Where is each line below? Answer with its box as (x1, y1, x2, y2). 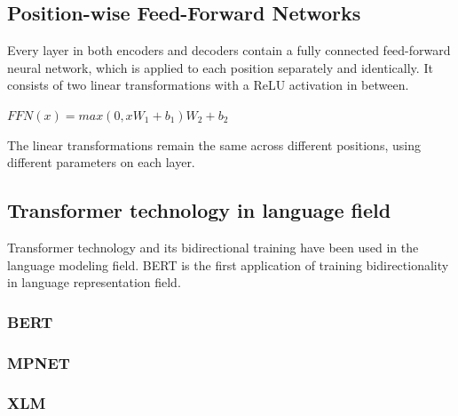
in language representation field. (7, 273, 181, 292)
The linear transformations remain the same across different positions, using (7, 135, 421, 154)
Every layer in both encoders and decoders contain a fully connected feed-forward (7, 41, 451, 60)
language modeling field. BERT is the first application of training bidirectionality (7, 255, 449, 274)
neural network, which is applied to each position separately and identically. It (7, 58, 433, 76)
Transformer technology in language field (7, 196, 391, 224)
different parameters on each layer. (7, 153, 195, 172)
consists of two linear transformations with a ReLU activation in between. (7, 76, 409, 94)
